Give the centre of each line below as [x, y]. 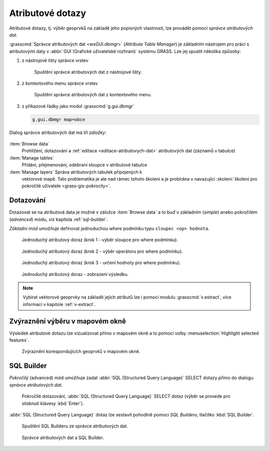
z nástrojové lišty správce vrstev [55, 61]
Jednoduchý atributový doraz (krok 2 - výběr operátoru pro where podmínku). [102, 251]
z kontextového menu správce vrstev [60, 83]
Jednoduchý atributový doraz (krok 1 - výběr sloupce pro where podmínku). [100, 240]
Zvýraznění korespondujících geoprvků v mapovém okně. [81, 352]
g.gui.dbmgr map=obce [59, 119]
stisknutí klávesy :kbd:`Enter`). [53, 403]
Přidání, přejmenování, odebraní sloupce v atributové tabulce [84, 165]
